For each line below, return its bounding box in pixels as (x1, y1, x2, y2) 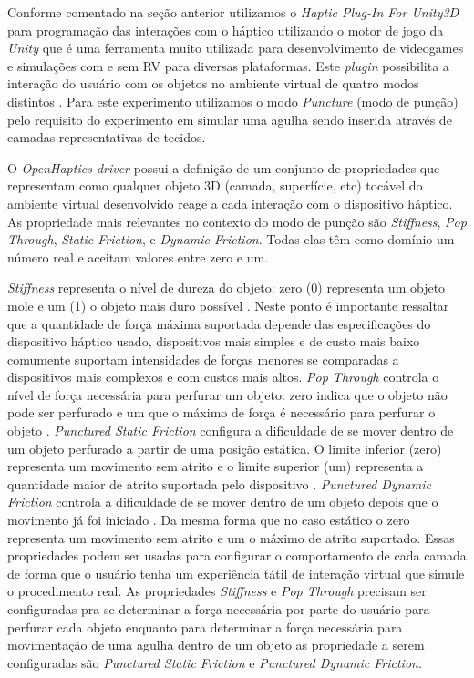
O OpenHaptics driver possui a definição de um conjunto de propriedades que (7, 158, 440, 177)
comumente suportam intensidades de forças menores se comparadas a (7, 349, 399, 368)
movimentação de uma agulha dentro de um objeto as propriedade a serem (7, 635, 425, 654)
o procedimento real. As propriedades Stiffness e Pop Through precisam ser (7, 581, 427, 601)
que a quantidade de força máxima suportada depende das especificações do (7, 313, 431, 333)
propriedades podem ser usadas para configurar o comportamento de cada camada (7, 546, 467, 565)
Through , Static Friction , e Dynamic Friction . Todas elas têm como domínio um (7, 230, 455, 249)
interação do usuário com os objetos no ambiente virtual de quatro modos (7, 74, 419, 93)
